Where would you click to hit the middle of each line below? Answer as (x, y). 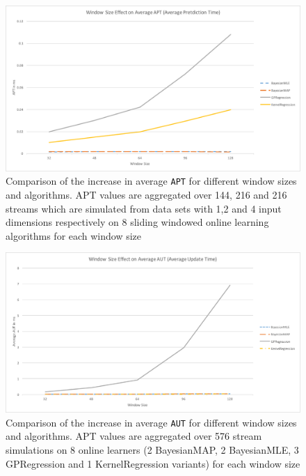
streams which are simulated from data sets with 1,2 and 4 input (144, 208)
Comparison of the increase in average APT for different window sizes (151, 181)
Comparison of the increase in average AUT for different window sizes (151, 422)
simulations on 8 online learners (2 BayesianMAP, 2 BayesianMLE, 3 (152, 449)
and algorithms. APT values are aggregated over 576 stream (134, 436)
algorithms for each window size (74, 235)
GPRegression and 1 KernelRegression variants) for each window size (153, 463)
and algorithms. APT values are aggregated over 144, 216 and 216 (146, 194)
